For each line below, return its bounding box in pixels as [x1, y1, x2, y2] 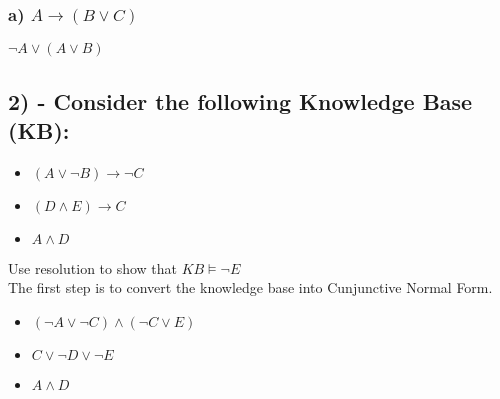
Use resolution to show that [8, 257, 178, 278]
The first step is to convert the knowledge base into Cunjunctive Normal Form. [8, 277, 493, 298]
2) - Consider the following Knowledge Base [8, 85, 473, 116]
